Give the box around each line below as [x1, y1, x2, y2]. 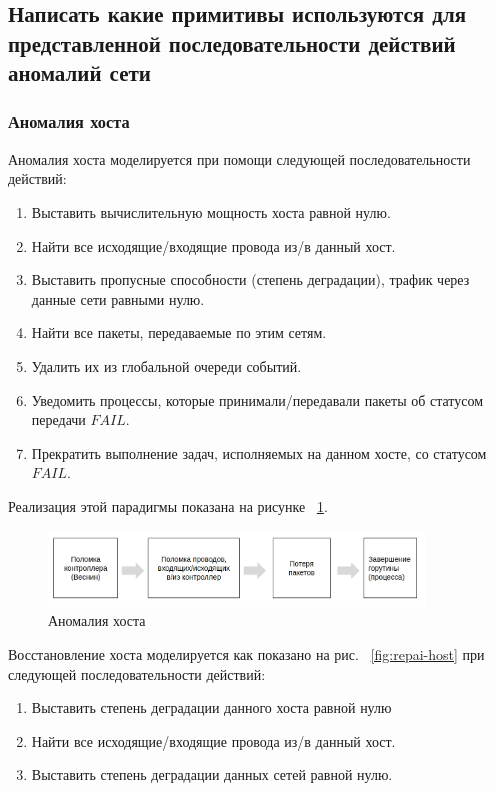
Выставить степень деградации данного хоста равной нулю [31, 697, 392, 718]
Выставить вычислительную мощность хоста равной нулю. [31, 201, 391, 222]
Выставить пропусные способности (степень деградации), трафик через [31, 269, 470, 290]
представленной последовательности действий [8, 27, 456, 58]
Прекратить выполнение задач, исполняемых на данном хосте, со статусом [31, 442, 487, 463]
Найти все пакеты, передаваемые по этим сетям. [31, 322, 327, 343]
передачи [31, 409, 86, 430]
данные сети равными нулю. [31, 288, 205, 309]
